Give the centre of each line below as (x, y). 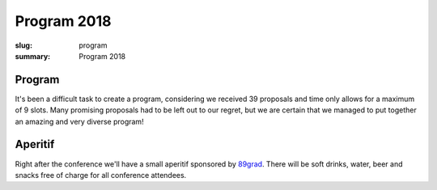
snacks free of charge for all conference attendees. (101, 175)
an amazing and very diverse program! (80, 121)
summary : (33, 56)
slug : (23, 45)
